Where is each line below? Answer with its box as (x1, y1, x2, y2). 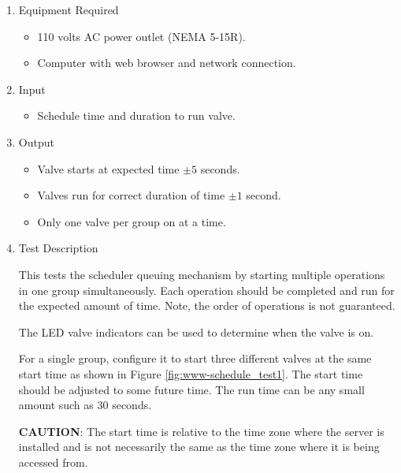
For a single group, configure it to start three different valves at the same (18, 350, 372, 367)
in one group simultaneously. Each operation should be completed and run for (18, 281, 395, 298)
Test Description (18, 240, 98, 256)
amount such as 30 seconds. (18, 397, 152, 413)
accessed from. (18, 453, 88, 470)
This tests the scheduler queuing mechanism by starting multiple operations (18, 266, 385, 282)
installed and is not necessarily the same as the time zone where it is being (18, 438, 380, 455)
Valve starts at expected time (37, 160, 180, 177)
